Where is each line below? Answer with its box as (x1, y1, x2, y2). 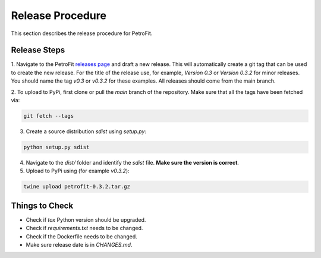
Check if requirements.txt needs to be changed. (26, 225, 143, 232)
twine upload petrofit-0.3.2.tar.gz (23, 183, 131, 190)
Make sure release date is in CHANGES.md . (26, 241, 133, 248)
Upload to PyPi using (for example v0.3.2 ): (26, 167, 130, 175)
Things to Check (11, 200, 74, 210)
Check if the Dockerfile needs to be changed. (26, 232, 138, 240)
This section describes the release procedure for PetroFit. (11, 30, 153, 37)
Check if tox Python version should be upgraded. (26, 216, 146, 223)
